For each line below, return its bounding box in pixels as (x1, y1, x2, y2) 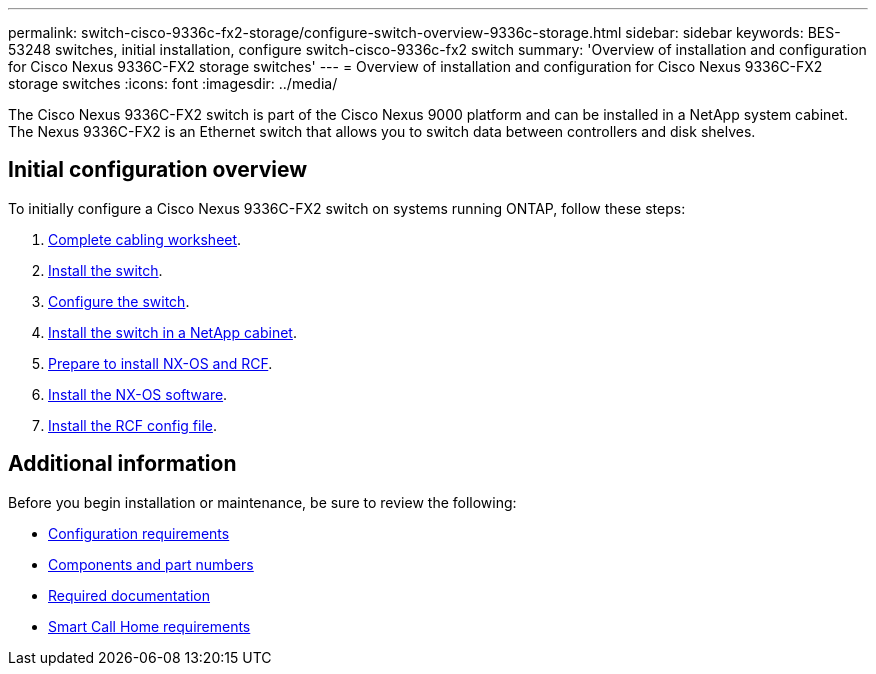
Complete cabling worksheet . (48, 230, 242, 248)
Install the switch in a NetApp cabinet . (48, 323, 297, 341)
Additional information (8, 451, 237, 477)
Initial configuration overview (8, 157, 307, 183)
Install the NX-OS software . (48, 385, 228, 403)
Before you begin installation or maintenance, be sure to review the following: (8, 493, 517, 511)
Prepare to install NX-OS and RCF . (48, 354, 273, 372)
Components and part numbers (48, 555, 254, 573)
